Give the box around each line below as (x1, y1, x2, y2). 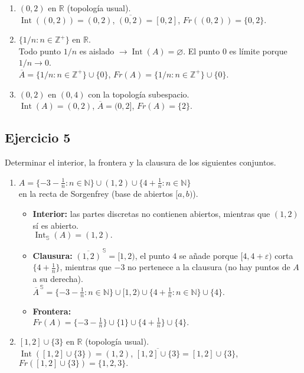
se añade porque (179, 249, 238, 261)
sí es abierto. (32, 219, 79, 231)
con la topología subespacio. (88, 87, 189, 100)
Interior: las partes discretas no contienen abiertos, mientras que (32, 207, 270, 219)
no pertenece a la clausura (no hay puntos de (128, 261, 290, 273)
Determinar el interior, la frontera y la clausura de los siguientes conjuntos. (5, 155, 276, 168)
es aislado (79, 44, 115, 57)
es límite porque (229, 44, 287, 57)
